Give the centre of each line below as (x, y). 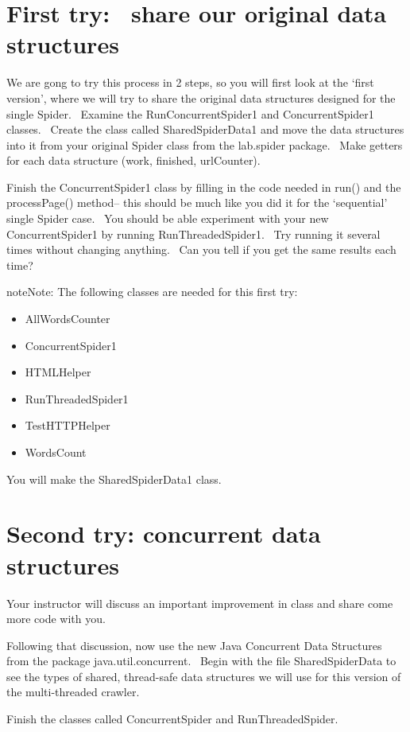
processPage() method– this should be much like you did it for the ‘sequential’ (197, 202)
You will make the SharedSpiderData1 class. (114, 479)
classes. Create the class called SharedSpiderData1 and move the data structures (205, 129)
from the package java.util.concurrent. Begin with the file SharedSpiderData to (201, 661)
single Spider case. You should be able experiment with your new (168, 218)
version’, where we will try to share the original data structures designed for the (201, 97)
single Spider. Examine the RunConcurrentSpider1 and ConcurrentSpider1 (190, 113)
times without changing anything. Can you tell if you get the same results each (201, 249)
